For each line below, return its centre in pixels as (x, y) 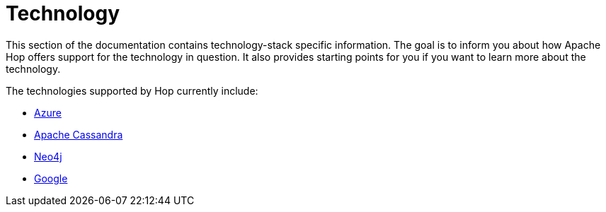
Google (51, 178)
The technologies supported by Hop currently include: (132, 90)
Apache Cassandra (79, 134)
